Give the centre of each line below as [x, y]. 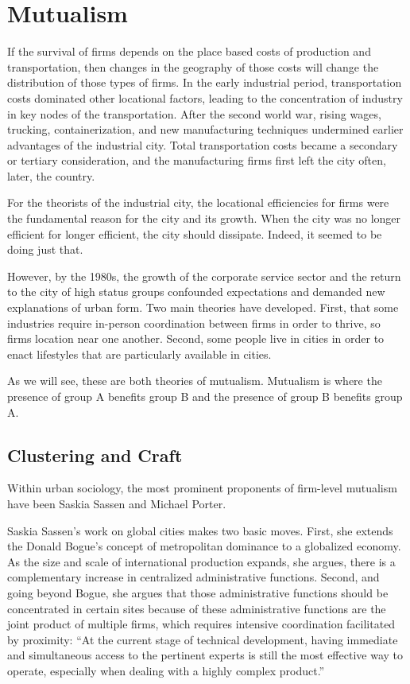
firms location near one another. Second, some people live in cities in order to [196, 338]
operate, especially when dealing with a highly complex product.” [166, 670]
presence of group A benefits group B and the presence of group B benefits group [205, 396]
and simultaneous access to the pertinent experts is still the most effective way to [205, 655]
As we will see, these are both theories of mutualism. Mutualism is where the [195, 381]
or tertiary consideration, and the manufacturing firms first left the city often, [197, 160]
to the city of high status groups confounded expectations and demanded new [196, 291]
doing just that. [45, 249]
